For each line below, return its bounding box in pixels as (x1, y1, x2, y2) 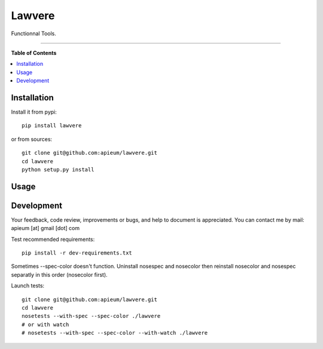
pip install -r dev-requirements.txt (22, 250, 133, 256)
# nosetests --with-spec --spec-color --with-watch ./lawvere (22, 329, 208, 336)
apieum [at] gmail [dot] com (11, 225, 80, 232)
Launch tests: (11, 282, 45, 289)
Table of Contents (11, 49, 57, 56)
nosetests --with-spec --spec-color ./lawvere (22, 313, 161, 320)
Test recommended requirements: (11, 235, 95, 243)
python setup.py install (22, 166, 95, 173)
